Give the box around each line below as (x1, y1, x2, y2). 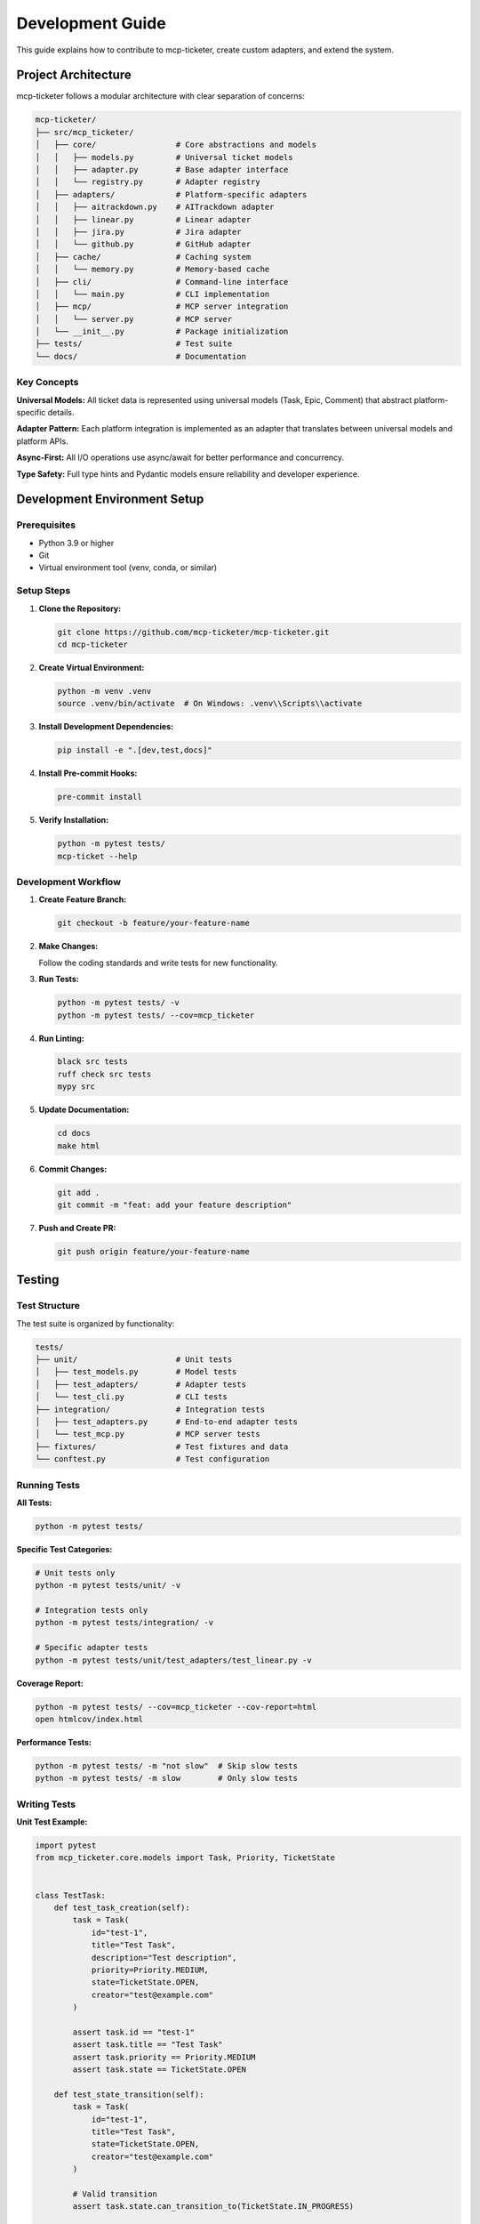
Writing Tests (16, 1798, 76, 1810)
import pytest (35, 1841, 97, 1850)
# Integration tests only (35, 1606, 148, 1616)
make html (57, 1140, 100, 1151)
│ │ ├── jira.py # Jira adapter (35, 227, 242, 237)
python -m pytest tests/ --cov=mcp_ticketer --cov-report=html (35, 1702, 317, 1712)
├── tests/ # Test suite (35, 339, 233, 349)
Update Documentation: (38, 1104, 130, 1116)
